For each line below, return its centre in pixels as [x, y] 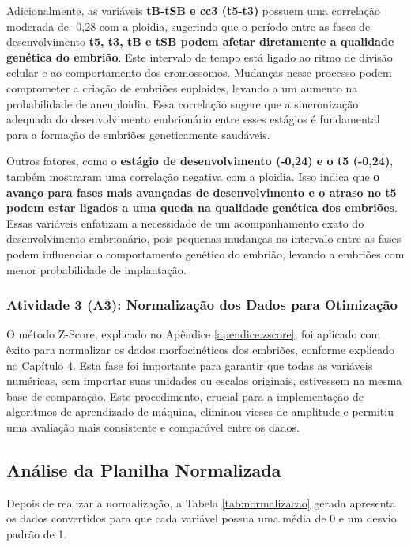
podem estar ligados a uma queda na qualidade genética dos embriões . [202, 207]
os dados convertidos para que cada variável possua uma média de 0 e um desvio [202, 518]
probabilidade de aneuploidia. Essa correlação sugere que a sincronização [183, 103]
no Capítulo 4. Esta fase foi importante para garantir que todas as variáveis [190, 365]
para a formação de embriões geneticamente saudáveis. [138, 134]
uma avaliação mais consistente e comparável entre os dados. [153, 426]
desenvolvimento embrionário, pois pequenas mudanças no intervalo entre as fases [204, 238]
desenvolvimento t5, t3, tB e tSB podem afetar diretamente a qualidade [200, 41]
